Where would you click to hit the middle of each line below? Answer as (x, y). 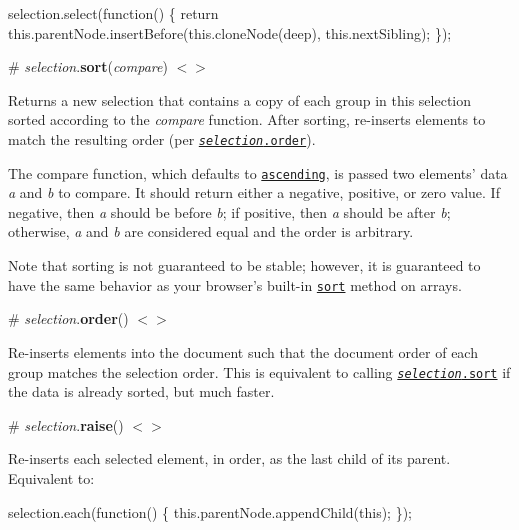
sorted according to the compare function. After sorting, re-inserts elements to (247, 119)
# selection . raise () (66, 424)
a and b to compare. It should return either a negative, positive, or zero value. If (254, 192)
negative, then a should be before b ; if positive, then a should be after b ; (229, 211)
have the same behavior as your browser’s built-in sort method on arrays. (235, 284)
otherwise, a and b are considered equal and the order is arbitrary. (211, 231)
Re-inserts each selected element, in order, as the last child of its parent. (229, 458)
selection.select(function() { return (113, 13)
